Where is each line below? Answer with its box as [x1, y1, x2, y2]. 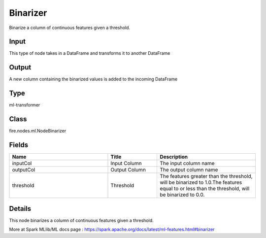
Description [160, 153, 188, 160]
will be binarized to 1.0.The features [160, 179, 242, 186]
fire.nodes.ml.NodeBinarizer [9, 128, 66, 134]
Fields [9, 140, 29, 149]
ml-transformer [9, 102, 40, 108]
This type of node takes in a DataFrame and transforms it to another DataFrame [9, 50, 170, 56]
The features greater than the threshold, [160, 173, 253, 180]
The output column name [160, 167, 218, 173]
